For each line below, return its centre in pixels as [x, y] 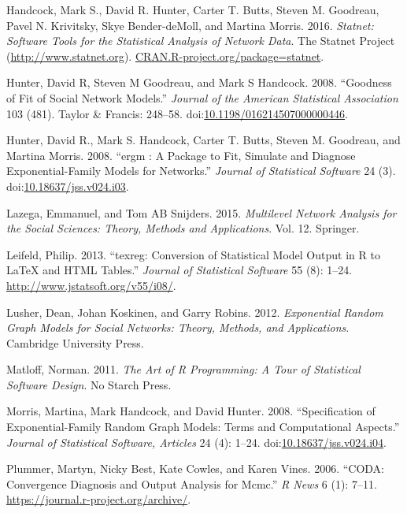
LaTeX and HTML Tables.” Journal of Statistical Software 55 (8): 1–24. [179, 270]
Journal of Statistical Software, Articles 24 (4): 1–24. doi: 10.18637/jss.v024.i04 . [196, 442]
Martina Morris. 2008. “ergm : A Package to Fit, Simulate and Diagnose [181, 155]
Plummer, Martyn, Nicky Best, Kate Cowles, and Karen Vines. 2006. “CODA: [196, 468]
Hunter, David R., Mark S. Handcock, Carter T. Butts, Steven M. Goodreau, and [203, 140]
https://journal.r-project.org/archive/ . [99, 499]
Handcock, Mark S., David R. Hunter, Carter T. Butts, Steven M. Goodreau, [193, 9]
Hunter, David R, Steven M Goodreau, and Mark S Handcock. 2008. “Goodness [199, 82]
